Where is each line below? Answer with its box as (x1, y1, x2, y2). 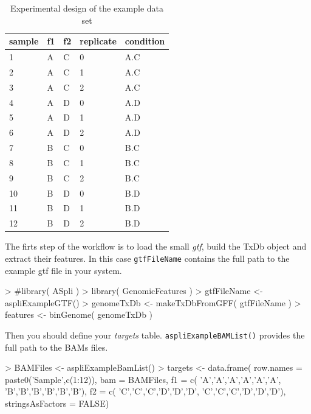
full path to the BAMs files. (5, 340, 108, 353)
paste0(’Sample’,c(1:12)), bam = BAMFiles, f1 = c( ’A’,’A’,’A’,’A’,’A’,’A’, (5, 373, 281, 385)
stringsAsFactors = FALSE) (5, 397, 109, 410)
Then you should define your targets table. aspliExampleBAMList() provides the (5, 329, 305, 342)
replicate (80, 35, 117, 47)
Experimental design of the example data (10, 2, 164, 14)
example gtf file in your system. (5, 264, 122, 276)
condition (125, 35, 165, 47)
